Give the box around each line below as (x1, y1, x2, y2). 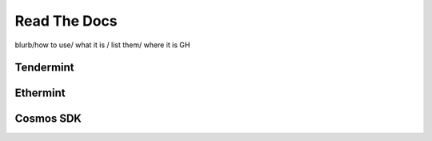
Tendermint (14, 61, 75, 75)
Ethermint (14, 87, 66, 100)
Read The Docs (14, 12, 118, 30)
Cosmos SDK (14, 112, 82, 126)
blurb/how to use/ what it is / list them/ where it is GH (14, 40, 190, 50)
